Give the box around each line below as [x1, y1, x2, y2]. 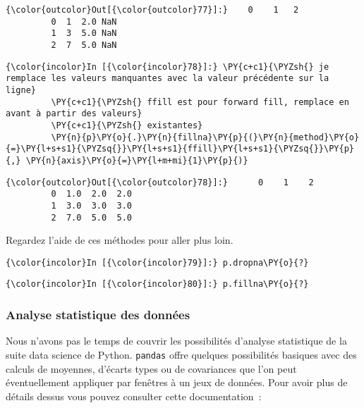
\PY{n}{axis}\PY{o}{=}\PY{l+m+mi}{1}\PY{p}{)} [25, 155, 248, 166]
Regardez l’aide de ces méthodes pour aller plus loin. [6, 233, 233, 247]
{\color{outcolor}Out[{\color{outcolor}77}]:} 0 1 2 [6, 5, 299, 15]
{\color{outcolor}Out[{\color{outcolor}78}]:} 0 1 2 [6, 177, 314, 187]
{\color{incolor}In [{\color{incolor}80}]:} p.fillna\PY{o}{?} [6, 279, 309, 290]
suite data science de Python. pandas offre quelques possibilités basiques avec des [6, 347, 357, 361]
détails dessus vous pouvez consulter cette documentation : [6, 388, 262, 403]
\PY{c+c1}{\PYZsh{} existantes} [51, 120, 203, 130]
